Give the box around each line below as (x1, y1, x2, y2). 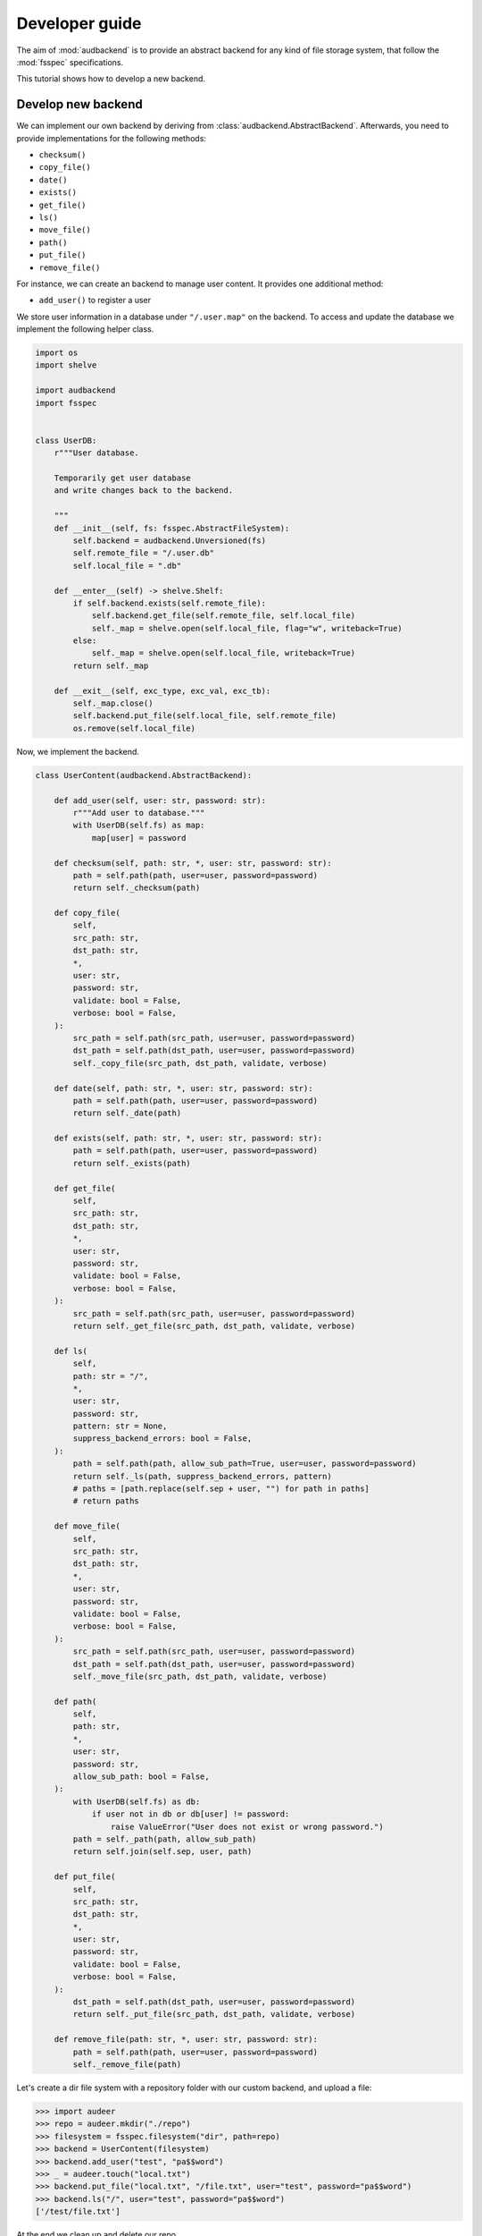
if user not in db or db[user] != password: (91, 1809, 290, 1819)
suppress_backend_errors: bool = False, (72, 1434, 253, 1444)
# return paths (72, 1496, 140, 1506)
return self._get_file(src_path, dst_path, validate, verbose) (72, 1320, 356, 1331)
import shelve (35, 360, 97, 370)
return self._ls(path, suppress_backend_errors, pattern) (72, 1471, 332, 1481)
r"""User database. (54, 448, 140, 458)
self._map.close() (72, 699, 154, 708)
